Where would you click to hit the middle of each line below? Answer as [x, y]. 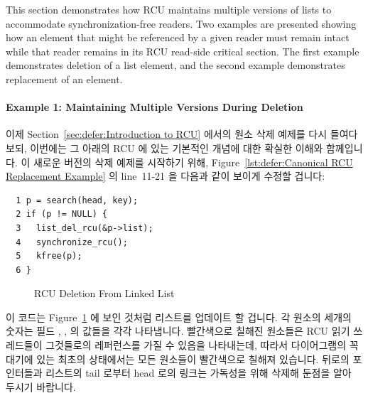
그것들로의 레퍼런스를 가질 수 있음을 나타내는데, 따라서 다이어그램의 [196, 345]
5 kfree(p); [49, 256]
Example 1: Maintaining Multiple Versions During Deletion [155, 107]
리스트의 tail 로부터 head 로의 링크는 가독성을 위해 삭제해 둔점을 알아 [199, 373]
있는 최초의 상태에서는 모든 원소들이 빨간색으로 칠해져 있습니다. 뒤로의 [193, 359]
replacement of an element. [64, 79]
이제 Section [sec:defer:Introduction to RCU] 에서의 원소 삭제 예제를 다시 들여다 [182, 134]
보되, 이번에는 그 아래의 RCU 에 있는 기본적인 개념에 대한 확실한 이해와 [164, 147]
